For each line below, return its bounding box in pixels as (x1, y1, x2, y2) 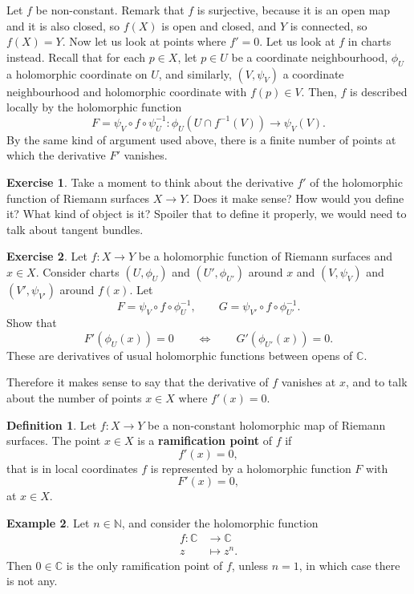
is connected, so (290, 17, 367, 34)
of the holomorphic (310, 173, 403, 190)
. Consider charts (35, 263, 120, 280)
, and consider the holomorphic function (121, 514, 319, 531)
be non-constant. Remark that (35, 2, 185, 18)
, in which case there (298, 556, 400, 573)
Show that (6, 314, 57, 331)
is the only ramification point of (66, 556, 223, 573)
